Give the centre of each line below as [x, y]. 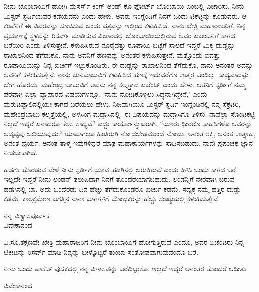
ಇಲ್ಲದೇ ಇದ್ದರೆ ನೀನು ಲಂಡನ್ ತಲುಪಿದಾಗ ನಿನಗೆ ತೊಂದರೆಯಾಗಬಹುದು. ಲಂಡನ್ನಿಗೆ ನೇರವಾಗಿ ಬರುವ [119, 179]
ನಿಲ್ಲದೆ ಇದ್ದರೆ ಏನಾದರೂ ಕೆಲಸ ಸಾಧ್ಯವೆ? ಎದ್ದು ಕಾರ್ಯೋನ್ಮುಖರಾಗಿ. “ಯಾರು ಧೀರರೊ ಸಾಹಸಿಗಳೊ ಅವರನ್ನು [128, 123]
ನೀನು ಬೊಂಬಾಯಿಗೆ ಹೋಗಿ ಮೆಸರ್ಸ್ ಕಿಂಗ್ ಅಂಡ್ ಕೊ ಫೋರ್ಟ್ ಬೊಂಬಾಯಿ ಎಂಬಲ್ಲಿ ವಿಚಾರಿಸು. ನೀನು [124, 6]
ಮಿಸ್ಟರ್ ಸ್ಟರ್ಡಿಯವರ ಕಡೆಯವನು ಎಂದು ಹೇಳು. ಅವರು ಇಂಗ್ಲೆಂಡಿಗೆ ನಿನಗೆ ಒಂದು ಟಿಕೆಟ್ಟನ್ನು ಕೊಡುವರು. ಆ [125, 16]
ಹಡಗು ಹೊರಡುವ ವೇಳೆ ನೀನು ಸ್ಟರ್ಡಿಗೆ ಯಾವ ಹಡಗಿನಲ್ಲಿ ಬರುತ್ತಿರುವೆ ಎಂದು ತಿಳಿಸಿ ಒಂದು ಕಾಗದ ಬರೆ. [121, 169]
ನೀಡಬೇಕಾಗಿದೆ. [21, 152]
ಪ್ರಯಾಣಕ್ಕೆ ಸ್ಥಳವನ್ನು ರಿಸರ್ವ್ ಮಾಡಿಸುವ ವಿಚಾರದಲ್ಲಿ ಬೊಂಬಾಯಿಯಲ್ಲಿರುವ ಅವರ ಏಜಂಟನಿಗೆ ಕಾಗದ [120, 35]
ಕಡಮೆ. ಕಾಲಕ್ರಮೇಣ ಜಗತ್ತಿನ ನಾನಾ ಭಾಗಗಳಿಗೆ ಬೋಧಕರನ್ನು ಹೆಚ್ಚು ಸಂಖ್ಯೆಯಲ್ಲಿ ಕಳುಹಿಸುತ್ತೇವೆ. [112, 199]
